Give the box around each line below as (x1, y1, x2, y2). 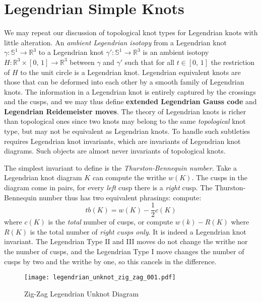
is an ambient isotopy (143, 47, 209, 57)
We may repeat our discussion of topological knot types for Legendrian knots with (4, 27, 258, 38)
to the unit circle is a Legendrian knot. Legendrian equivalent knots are (20, 66, 241, 77)
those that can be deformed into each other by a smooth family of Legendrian (4, 77, 244, 87)
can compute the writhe (92, 172, 166, 183)
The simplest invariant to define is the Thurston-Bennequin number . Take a (4, 162, 237, 173)
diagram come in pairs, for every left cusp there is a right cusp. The (4, 182, 213, 193)
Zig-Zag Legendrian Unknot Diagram (24, 288, 139, 298)
